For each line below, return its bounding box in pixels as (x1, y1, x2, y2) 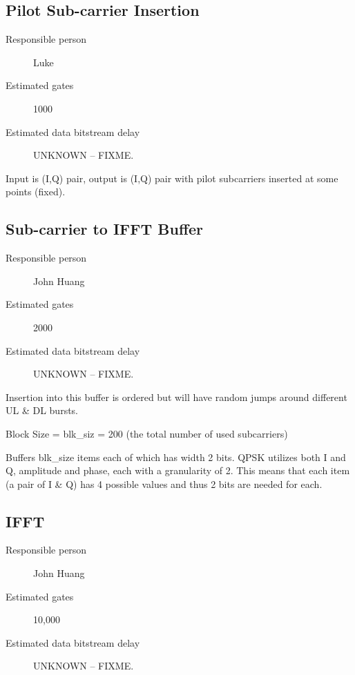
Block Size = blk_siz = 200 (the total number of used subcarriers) (6, 426, 288, 440)
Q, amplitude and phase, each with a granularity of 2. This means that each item (6, 463, 350, 478)
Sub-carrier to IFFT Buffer (6, 218, 204, 239)
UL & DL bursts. (6, 403, 78, 418)
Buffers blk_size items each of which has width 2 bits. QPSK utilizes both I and (6, 449, 346, 464)
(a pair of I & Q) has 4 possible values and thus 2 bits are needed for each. (6, 476, 323, 491)
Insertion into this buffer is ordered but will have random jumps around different (6, 389, 347, 404)
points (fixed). (6, 184, 66, 199)
